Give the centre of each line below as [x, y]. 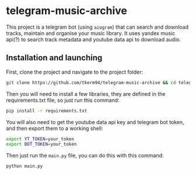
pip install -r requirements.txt [47, 111]
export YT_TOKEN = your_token [40, 139]
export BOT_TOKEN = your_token [41, 145]
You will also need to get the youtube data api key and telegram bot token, [95, 122]
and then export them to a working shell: [55, 128]
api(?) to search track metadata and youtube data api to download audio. [93, 39]
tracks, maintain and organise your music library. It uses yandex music [91, 33]
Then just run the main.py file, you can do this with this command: [85, 156]
